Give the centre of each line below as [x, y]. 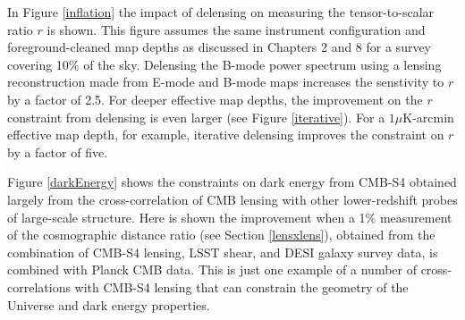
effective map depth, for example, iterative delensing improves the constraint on [226, 135]
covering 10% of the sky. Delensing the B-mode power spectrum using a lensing [224, 64]
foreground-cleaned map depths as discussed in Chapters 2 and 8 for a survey [220, 47]
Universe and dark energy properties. [109, 304]
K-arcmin [428, 117]
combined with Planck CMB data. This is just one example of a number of [212, 269]
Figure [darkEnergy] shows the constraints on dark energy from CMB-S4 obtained [232, 182]
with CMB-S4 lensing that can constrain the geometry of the [241, 286]
